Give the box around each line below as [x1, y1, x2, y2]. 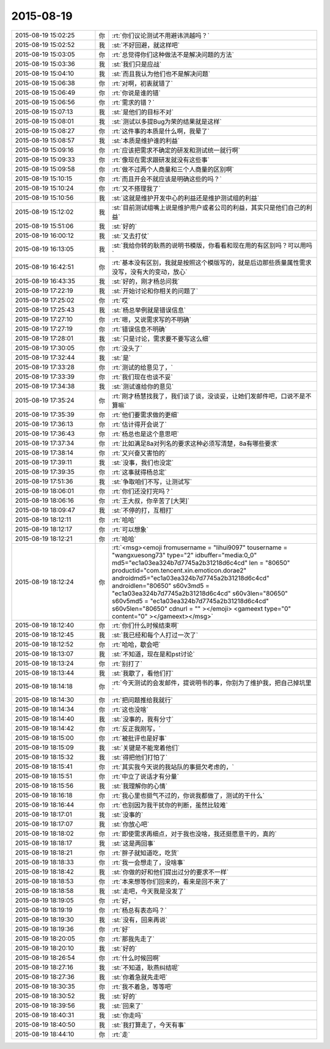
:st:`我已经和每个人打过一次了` [112, 631, 199, 639]
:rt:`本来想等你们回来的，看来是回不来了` [112, 877, 229, 886]
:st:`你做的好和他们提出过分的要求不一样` [112, 867, 229, 876]
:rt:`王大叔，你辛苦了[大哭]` [112, 496, 190, 505]
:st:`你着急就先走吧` [112, 973, 168, 981]
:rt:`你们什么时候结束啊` [112, 621, 180, 629]
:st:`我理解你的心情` [112, 782, 168, 790]
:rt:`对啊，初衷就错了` [112, 79, 174, 87]
